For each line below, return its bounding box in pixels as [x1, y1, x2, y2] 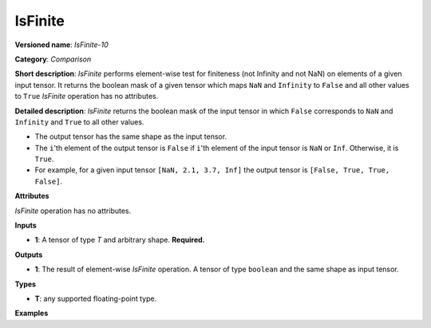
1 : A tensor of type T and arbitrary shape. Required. [34, 235, 205, 245]
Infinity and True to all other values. [14, 117, 144, 127]
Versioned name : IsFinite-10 [14, 40, 109, 49]
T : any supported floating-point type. [34, 294, 157, 303]
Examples [14, 308, 49, 318]
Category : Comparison [14, 54, 92, 64]
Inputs [14, 220, 38, 231]
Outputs [14, 250, 43, 259]
